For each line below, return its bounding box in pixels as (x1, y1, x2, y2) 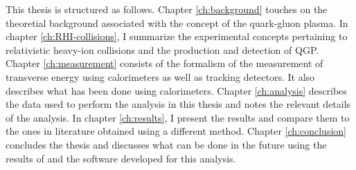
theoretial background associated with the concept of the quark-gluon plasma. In (6, 15, 348, 30)
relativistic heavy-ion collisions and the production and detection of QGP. (6, 42, 319, 57)
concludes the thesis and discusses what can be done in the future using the (6, 137, 327, 151)
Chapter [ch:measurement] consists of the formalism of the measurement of (6, 56, 323, 70)
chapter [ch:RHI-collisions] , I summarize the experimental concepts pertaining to (6, 29, 348, 44)
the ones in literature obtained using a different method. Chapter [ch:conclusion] (6, 124, 346, 138)
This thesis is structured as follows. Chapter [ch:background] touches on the (6, 2, 328, 16)
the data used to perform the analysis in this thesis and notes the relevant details (6, 97, 351, 111)
